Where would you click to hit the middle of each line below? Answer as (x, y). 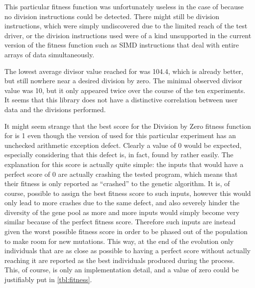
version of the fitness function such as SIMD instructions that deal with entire (122, 45)
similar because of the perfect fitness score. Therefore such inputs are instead (120, 222)
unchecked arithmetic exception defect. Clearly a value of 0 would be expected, (123, 145)
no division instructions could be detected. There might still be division (112, 16)
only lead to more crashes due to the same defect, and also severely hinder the (122, 203)
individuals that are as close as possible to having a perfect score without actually (127, 251)
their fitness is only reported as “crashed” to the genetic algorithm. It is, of (117, 183)
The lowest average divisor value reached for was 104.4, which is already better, (124, 71)
